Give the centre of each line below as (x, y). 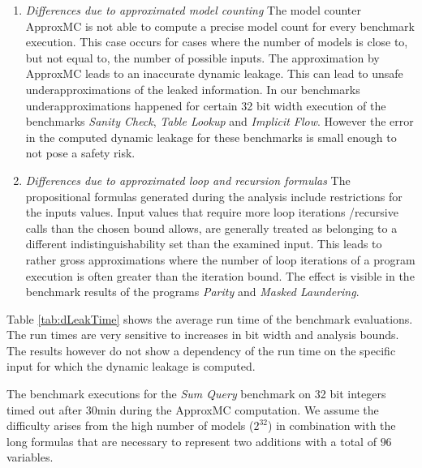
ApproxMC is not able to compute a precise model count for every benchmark (220, 26)
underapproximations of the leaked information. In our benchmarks (193, 89)
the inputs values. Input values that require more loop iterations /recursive (212, 212)
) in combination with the (332, 425)
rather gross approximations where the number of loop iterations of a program (220, 259)
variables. (30, 457)
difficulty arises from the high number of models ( (130, 425)
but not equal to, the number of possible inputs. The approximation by (202, 57)
